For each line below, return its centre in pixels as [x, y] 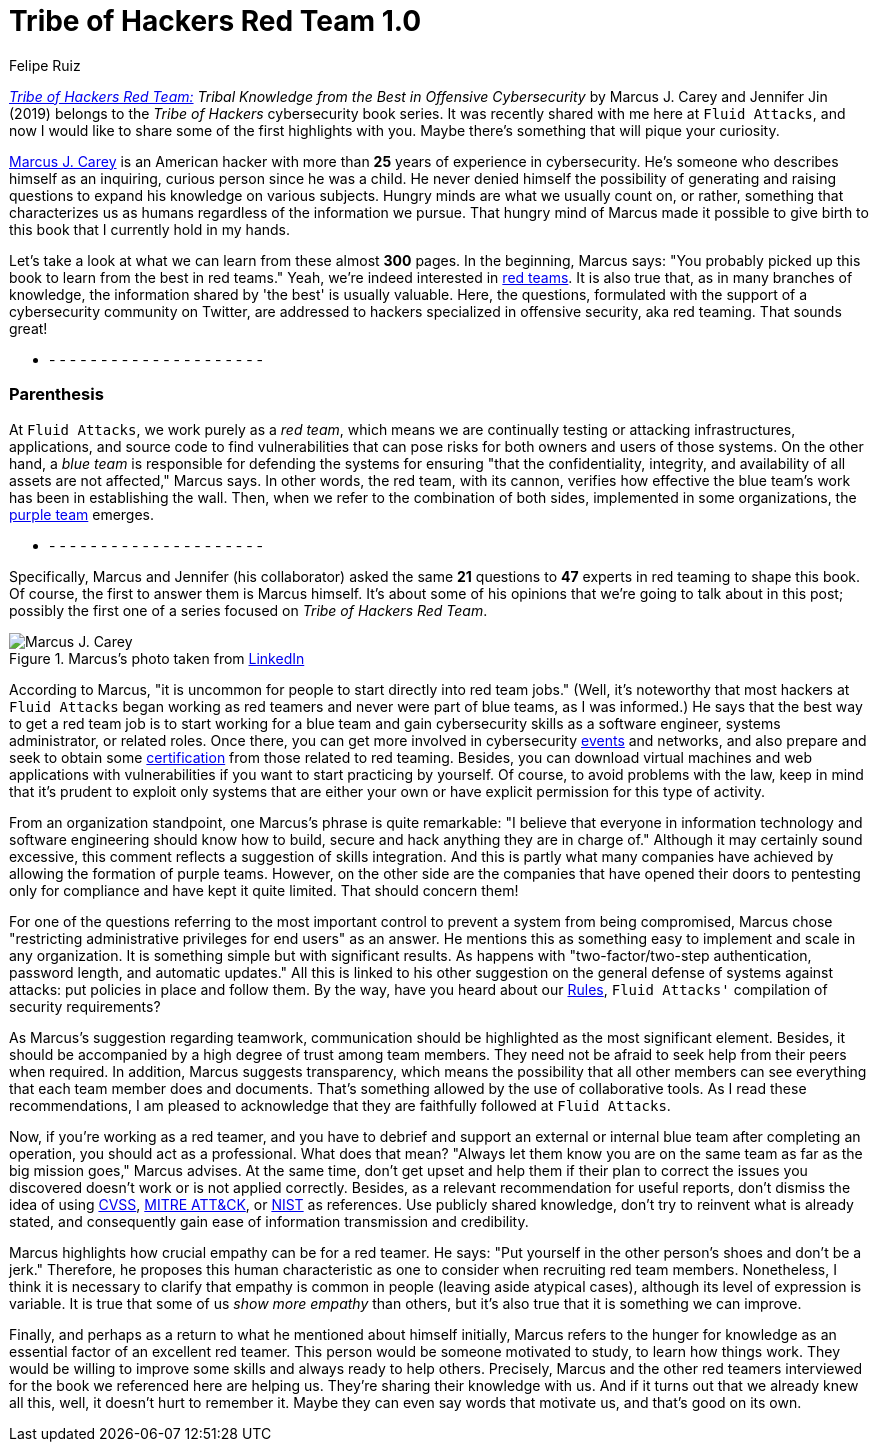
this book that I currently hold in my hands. [150, 229]
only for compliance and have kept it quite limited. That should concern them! [264, 890]
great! [28, 328]
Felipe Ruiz [45, 65]
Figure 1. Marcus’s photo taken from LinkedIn [157, 658]
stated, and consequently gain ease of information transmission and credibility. [269, 1221]
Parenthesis [56, 394]
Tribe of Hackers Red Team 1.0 [215, 21]
